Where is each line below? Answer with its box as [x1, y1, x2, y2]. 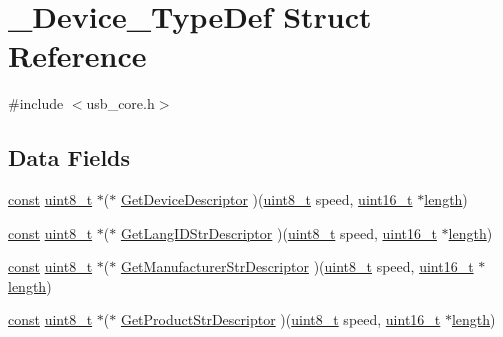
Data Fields [8, 142, 131, 173]
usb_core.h [86, 93, 155, 114]
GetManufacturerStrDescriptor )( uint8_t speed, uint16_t [120, 256, 474, 277]
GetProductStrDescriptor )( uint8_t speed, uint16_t [120, 309, 441, 330]
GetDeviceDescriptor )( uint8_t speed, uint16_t [120, 189, 413, 210]
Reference [8, 35, 147, 76]
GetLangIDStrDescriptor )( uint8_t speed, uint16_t [120, 222, 437, 243]
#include [8, 93, 64, 114]
